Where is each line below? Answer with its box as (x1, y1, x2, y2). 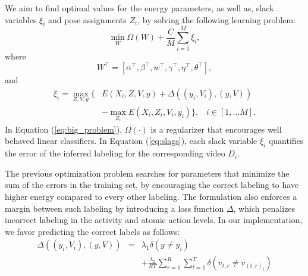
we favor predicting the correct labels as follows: (5, 225, 180, 237)
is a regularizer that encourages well (150, 123, 282, 135)
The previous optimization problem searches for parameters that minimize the (5, 167, 290, 179)
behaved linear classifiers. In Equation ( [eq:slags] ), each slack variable (5, 134, 257, 147)
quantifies (268, 134, 304, 147)
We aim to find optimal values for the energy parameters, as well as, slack (5, 2, 274, 14)
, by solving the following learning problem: (137, 13, 296, 26)
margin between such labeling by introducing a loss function (5, 202, 224, 214)
